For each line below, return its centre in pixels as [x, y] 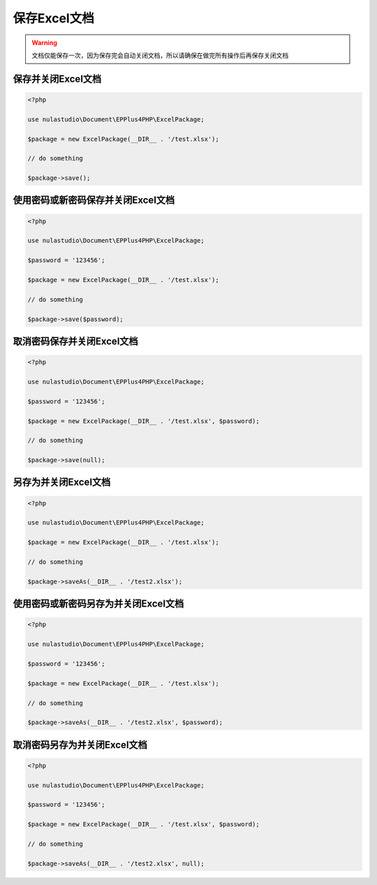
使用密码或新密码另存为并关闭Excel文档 [98, 604]
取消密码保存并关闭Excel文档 [76, 341]
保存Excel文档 [53, 18]
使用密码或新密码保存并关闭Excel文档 [94, 200]
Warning [44, 43]
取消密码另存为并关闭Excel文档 [80, 745]
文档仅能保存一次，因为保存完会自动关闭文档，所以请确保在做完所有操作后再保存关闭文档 [160, 55]
